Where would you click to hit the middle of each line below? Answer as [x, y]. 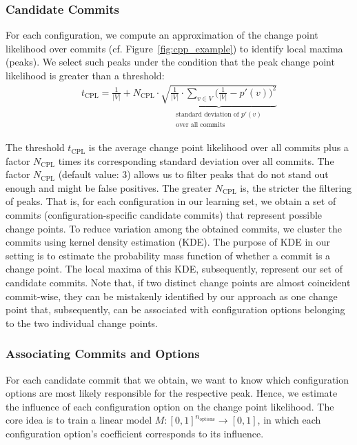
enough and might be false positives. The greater [109, 187]
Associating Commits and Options [103, 354]
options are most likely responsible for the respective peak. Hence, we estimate [172, 393]
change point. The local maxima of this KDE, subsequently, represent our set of [174, 269]
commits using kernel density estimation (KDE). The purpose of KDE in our [168, 242]
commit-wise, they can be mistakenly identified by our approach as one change [172, 296]
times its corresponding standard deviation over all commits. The [196, 160]
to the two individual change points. [82, 323]
